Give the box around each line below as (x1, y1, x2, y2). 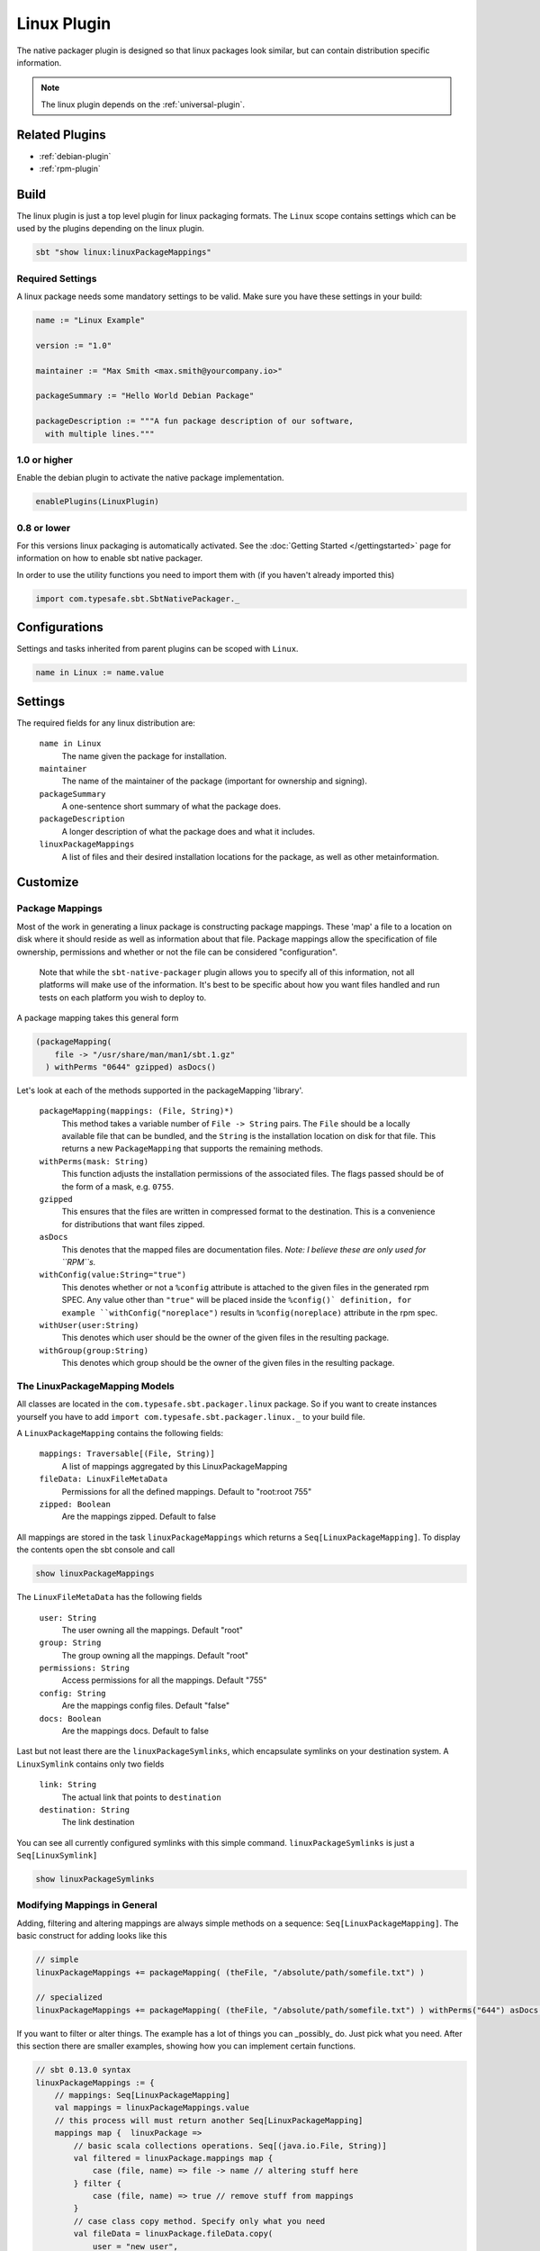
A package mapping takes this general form (16, 1013, 179, 1024)
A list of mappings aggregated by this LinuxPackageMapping (61, 1460, 288, 1471)
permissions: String (39, 1663, 130, 1674)
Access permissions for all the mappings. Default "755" (61, 1675, 267, 1686)
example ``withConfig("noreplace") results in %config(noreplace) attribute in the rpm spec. (61, 1306, 438, 1318)
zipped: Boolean (39, 1499, 112, 1509)
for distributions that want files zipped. (61, 1218, 205, 1229)
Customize (16, 874, 79, 890)
